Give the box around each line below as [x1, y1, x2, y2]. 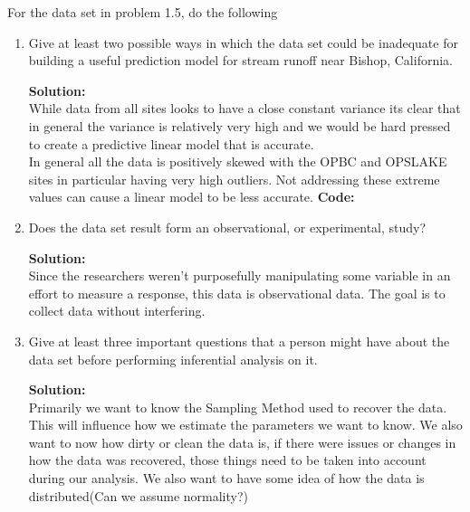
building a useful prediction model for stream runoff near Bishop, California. [28, 51, 453, 70]
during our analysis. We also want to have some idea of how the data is [28, 469, 425, 488]
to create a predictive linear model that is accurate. [28, 134, 314, 153]
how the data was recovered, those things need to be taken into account [28, 450, 427, 469]
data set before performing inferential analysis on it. [28, 349, 318, 368]
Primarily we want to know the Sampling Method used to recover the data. [28, 397, 447, 416]
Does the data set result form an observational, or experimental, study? [28, 217, 427, 236]
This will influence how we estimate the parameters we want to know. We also [28, 415, 463, 434]
